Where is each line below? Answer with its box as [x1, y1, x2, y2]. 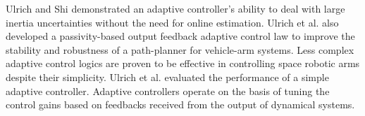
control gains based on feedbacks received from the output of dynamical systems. [6, 97, 355, 112]
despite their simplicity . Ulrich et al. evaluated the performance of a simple [6, 69, 329, 84]
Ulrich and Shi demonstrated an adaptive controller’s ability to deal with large [6, 1, 345, 15]
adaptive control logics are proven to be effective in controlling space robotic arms [6, 56, 360, 71]
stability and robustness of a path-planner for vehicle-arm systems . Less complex [6, 42, 354, 57]
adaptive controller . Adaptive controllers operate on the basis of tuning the [6, 83, 330, 98]
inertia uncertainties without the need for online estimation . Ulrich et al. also [6, 15, 339, 29]
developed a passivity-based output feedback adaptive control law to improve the [6, 29, 355, 43]
